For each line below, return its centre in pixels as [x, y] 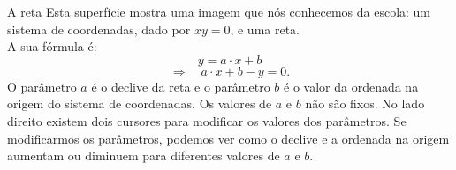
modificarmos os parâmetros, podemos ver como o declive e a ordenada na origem [228, 138]
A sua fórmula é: [52, 46]
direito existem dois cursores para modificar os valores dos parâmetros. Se [207, 120]
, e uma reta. [265, 29]
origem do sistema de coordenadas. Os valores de [140, 103]
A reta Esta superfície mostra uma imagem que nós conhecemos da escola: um [219, 11]
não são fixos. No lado [365, 103]
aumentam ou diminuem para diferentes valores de [144, 155]
